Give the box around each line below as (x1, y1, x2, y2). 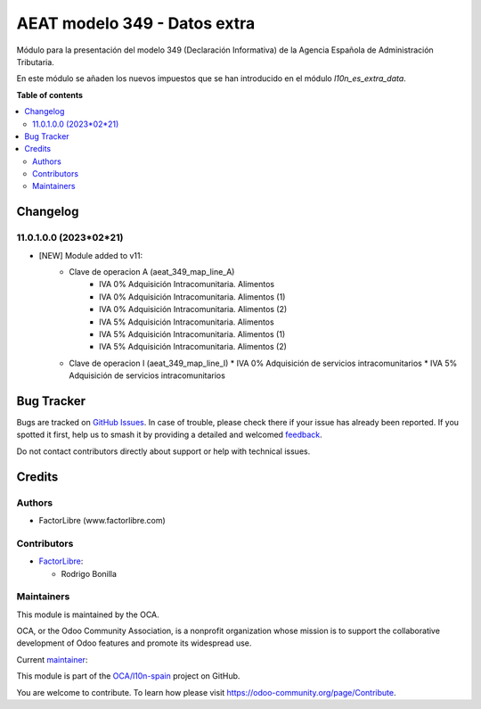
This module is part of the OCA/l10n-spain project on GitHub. (16, 671, 240, 681)
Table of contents (16, 89, 84, 100)
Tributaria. (16, 56, 55, 67)
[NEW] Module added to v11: (38, 250, 143, 260)
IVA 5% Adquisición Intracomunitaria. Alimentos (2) (99, 342, 287, 352)
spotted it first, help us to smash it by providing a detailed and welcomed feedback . (16, 429, 322, 441)
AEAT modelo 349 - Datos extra (16, 13, 256, 33)
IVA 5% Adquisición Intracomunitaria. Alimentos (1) (99, 328, 285, 339)
